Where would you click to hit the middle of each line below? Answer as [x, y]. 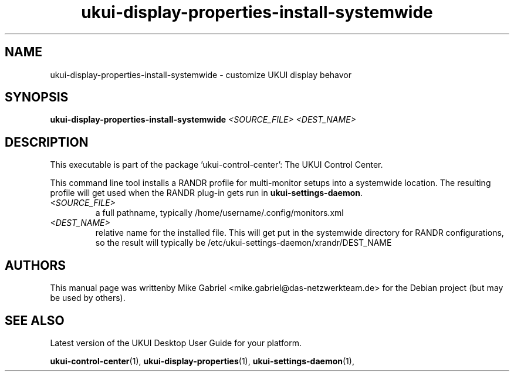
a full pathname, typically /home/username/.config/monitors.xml [219, 213]
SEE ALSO [35, 320]
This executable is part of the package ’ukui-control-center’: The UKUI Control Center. [217, 165]
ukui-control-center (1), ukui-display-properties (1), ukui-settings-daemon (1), [202, 361]
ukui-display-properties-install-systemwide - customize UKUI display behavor [201, 74]
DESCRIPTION [47, 142]
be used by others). [88, 298]
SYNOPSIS [37, 97]
